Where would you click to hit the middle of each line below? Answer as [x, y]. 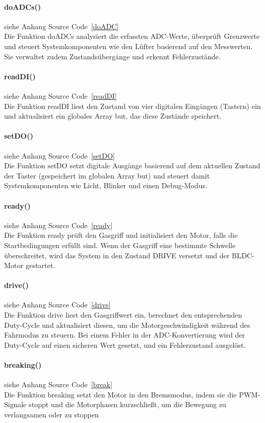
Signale [15, 404]
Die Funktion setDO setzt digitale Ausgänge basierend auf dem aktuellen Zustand [132, 165]
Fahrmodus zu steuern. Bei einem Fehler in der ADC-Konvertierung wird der [125, 335]
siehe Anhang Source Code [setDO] [60, 155]
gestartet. [41, 265]
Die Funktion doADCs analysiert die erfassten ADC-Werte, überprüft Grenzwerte [132, 36]
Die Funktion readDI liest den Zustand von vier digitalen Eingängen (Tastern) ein [132, 106]
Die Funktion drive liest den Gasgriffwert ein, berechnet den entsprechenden [123, 315]
